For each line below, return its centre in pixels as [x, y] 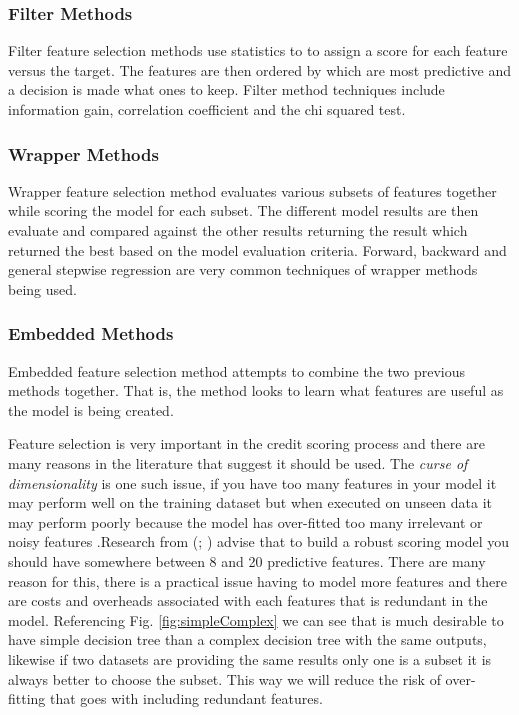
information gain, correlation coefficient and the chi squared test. [207, 109]
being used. [42, 288]
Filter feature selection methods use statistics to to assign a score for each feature [258, 50]
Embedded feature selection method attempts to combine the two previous [237, 370]
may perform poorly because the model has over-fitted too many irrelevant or [245, 521]
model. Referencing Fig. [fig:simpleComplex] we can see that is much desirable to [256, 619]
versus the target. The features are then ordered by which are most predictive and [260, 69]
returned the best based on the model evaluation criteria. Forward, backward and [257, 249]
